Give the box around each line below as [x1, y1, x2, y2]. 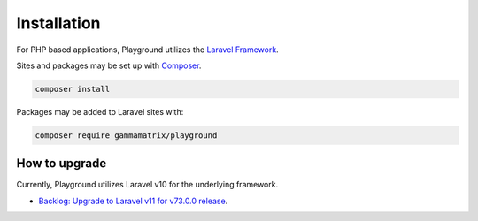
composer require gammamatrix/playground [35, 130, 218, 141]
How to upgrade [16, 156, 107, 171]
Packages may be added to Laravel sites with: [16, 106, 184, 117]
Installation [16, 13, 101, 33]
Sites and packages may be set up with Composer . [16, 60, 202, 71]
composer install [35, 84, 111, 94]
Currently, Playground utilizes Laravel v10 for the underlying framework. [16, 179, 279, 190]
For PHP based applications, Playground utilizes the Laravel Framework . [16, 44, 279, 55]
